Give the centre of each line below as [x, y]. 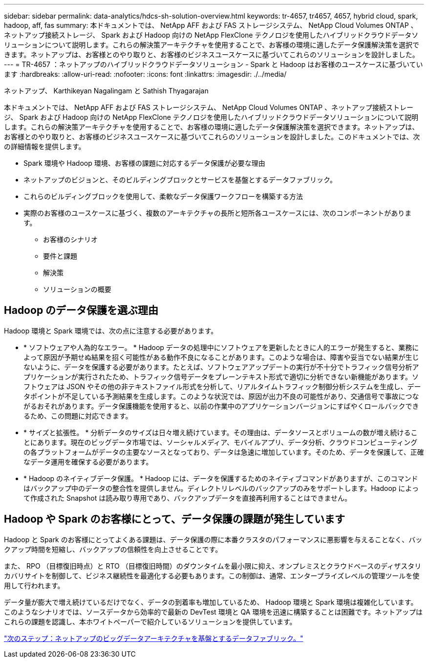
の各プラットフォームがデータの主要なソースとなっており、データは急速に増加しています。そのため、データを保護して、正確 [224, 452]
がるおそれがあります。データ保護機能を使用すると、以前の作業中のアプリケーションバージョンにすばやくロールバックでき [221, 406]
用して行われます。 [34, 585]
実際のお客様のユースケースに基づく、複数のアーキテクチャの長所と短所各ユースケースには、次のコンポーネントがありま [218, 213]
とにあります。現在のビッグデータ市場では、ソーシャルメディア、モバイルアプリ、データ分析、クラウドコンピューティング [221, 442]
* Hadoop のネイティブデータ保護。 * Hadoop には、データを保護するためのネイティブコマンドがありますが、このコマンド [221, 478]
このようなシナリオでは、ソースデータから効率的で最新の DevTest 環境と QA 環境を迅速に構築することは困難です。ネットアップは [213, 612]
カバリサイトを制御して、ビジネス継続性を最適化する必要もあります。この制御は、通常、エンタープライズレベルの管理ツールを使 [212, 575]
